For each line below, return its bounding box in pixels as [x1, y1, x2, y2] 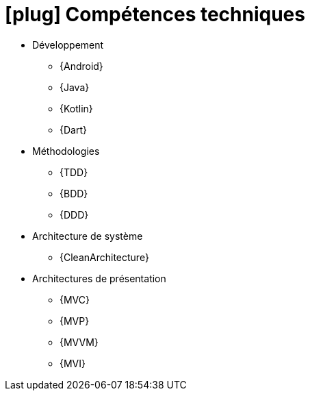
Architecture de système [32, 230, 143, 242]
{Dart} [60, 123, 87, 136]
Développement [32, 38, 104, 51]
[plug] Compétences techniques [5, 3, 305, 26]
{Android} [60, 60, 103, 72]
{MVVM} [60, 336, 99, 348]
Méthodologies [32, 145, 100, 157]
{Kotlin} [60, 102, 93, 114]
